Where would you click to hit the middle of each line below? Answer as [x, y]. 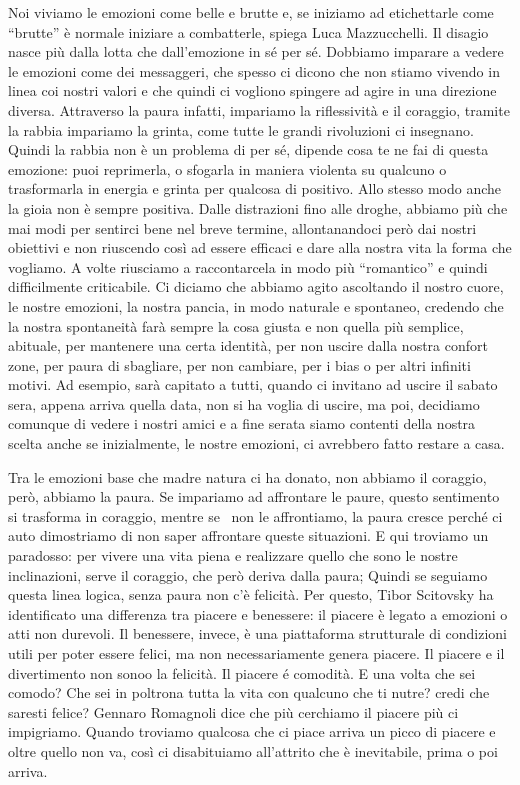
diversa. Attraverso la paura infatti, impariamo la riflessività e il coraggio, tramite [259, 109]
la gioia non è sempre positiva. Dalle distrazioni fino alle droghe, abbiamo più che [258, 207]
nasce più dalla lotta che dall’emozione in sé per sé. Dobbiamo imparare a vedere [256, 51]
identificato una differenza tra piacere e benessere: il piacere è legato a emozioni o [258, 613]
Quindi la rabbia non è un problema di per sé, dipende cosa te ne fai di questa [248, 149]
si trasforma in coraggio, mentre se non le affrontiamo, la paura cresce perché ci [255, 515]
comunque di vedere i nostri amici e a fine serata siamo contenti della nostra [242, 423]
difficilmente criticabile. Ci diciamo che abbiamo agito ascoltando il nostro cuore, [256, 286]
